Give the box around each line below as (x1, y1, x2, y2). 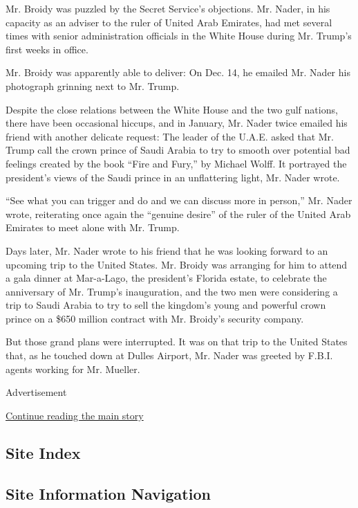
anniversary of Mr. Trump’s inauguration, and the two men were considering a (6, 284, 338, 298)
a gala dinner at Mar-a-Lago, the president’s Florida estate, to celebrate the (6, 271, 327, 285)
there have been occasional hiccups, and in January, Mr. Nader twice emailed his (6, 116, 348, 130)
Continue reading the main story (6, 408, 144, 422)
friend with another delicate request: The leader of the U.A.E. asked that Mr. (6, 129, 335, 143)
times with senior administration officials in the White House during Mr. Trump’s (6, 28, 352, 43)
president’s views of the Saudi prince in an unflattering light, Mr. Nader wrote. (6, 170, 340, 184)
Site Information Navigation (6, 482, 211, 504)
